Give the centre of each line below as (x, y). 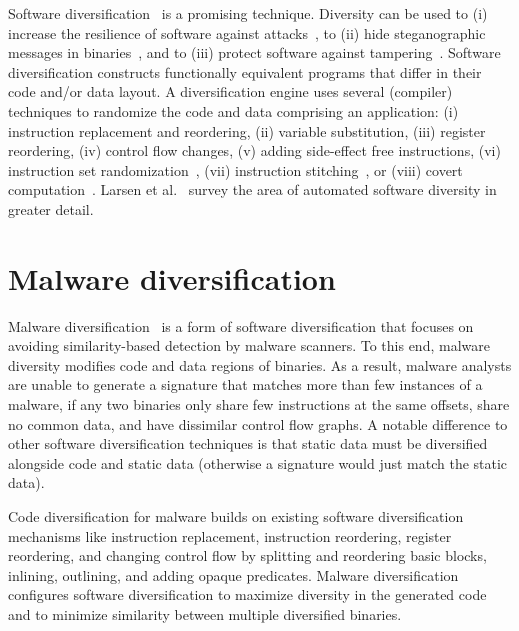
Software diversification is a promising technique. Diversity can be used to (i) (248, 13)
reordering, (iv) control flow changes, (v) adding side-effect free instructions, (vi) (254, 150)
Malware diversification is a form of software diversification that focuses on (241, 325)
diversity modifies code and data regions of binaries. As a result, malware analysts (260, 364)
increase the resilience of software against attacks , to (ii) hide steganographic (247, 32)
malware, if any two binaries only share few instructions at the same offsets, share (259, 404)
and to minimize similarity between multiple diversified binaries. (205, 613)
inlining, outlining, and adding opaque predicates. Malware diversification (233, 574)
